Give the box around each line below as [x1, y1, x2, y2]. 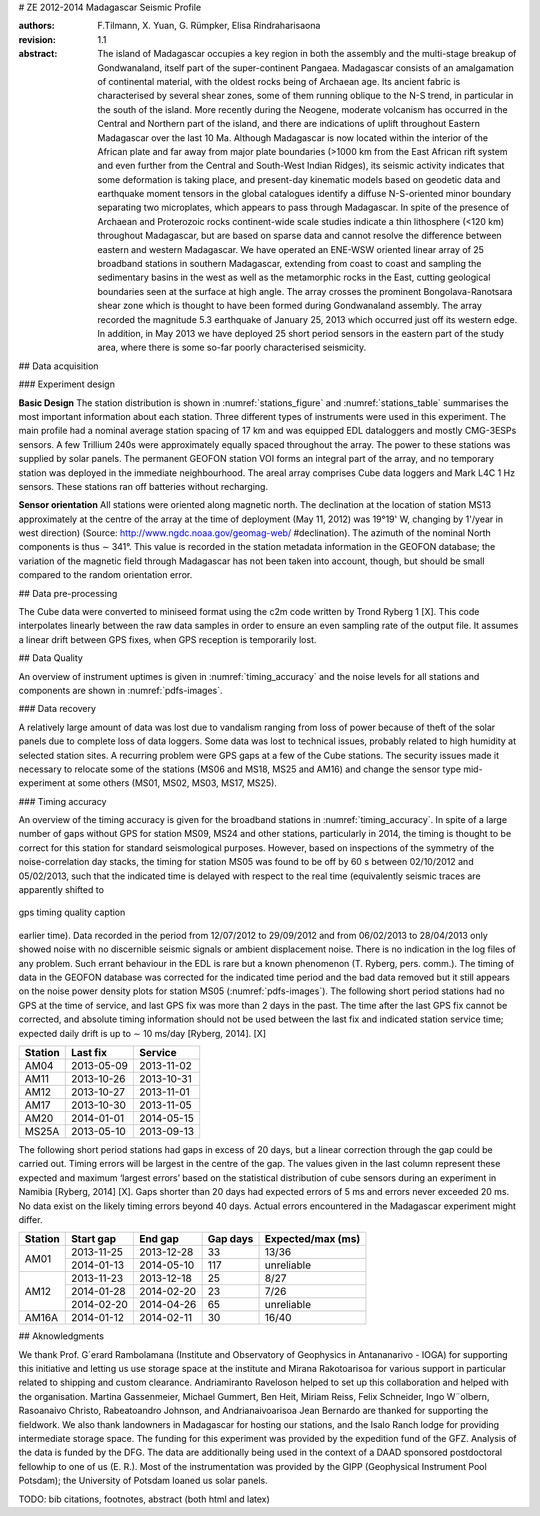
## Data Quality [18, 652, 84, 664]
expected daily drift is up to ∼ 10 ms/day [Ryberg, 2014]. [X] [18, 1027, 267, 1039]
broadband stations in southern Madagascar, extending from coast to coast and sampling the [97, 258, 482, 270]
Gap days [207, 1232, 254, 1246]
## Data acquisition [18, 360, 99, 372]
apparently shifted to [18, 884, 105, 896]
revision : [18, 33, 57, 45]
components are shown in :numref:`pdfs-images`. [18, 684, 223, 696]
